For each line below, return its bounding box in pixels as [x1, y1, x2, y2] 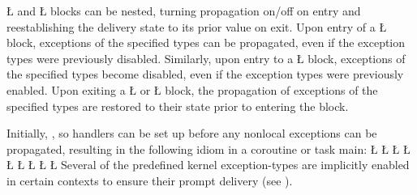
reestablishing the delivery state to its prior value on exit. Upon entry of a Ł [6, 18, 387, 35]
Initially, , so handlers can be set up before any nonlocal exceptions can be [6, 125, 377, 142]
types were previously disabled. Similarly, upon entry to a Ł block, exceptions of [6, 49, 406, 66]
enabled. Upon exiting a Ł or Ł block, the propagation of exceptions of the [6, 81, 378, 98]
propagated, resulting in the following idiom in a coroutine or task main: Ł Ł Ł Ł [6, 140, 411, 157]
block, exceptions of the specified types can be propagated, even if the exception [6, 34, 406, 51]
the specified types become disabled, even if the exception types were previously [6, 66, 404, 83]
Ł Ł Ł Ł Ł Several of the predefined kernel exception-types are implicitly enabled [6, 156, 410, 173]
